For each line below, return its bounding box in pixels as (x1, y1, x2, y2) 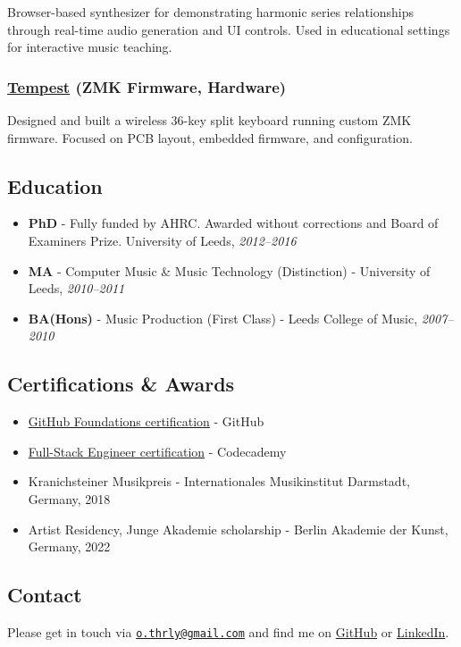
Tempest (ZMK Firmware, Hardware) (7, 75, 287, 97)
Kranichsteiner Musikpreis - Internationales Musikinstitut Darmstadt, (28, 472, 410, 491)
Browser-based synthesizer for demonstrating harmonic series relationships (7, 3, 415, 21)
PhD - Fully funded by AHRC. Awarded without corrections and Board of (28, 214, 439, 232)
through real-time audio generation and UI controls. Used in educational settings (7, 20, 450, 38)
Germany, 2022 (28, 537, 111, 556)
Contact (7, 581, 82, 609)
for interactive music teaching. (7, 38, 172, 56)
